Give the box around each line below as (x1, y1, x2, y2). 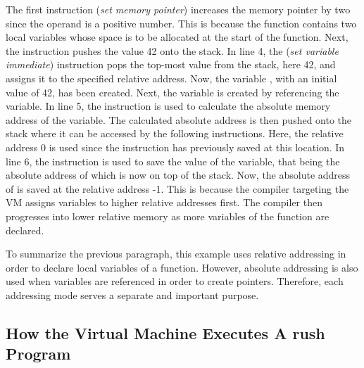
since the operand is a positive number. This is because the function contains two (6, 15, 357, 30)
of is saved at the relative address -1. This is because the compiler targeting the (6, 181, 349, 196)
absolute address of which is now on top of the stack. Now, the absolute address (6, 167, 351, 182)
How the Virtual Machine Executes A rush (6, 322, 325, 343)
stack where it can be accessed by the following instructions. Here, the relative (6, 126, 344, 141)
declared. (6, 222, 44, 237)
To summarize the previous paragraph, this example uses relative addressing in (6, 246, 346, 261)
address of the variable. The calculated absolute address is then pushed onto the (6, 112, 352, 127)
